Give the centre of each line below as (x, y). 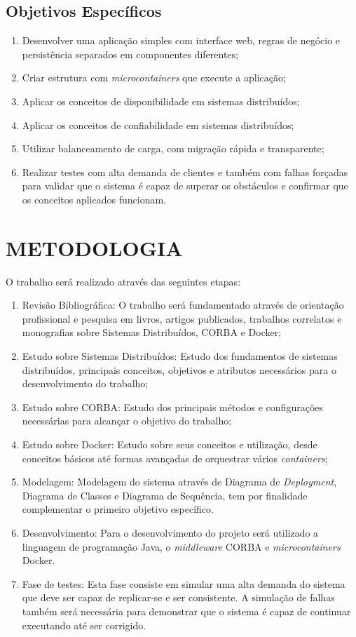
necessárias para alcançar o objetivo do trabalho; (127, 421)
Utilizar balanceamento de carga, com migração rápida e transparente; (173, 148)
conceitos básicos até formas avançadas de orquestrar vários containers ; (175, 458)
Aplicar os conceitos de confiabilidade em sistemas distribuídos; (158, 125)
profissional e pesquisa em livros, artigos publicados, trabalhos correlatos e (182, 318)
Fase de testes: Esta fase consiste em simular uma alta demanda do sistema (184, 583)
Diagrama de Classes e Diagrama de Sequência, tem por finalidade (165, 495)
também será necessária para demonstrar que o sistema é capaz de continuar (186, 611)
